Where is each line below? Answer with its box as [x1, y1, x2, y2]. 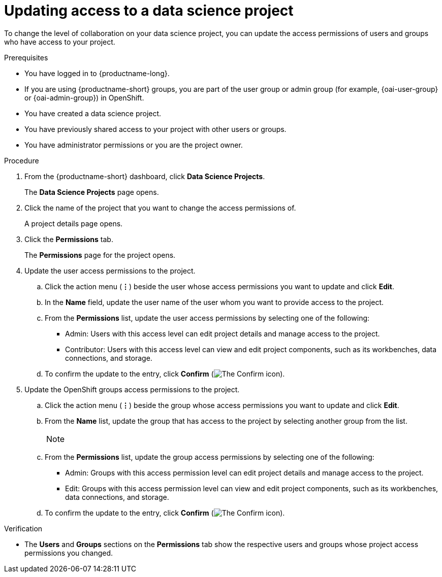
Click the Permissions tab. [24, 234, 113, 244]
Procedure [4, 156, 39, 165]
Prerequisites [4, 53, 48, 62]
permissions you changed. [24, 548, 113, 557]
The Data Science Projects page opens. [24, 187, 159, 196]
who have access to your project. [4, 37, 115, 46]
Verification [4, 524, 43, 533]
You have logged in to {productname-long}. [24, 69, 170, 78]
